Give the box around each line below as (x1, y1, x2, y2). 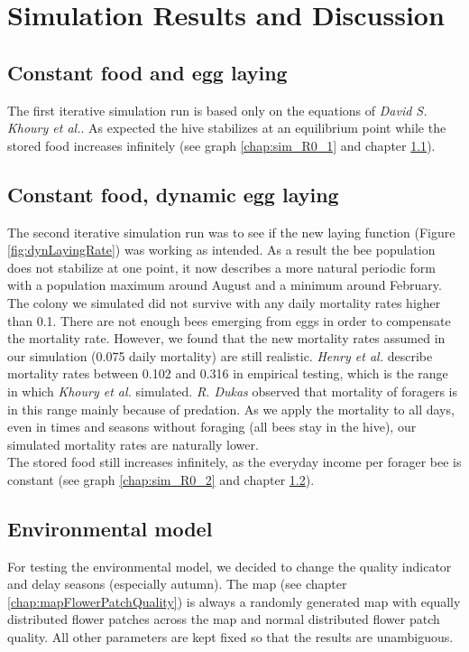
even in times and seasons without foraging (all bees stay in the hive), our (7, 417, 417, 436)
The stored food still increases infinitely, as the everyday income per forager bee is (7, 452, 462, 471)
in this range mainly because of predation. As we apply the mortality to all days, (7, 399, 455, 418)
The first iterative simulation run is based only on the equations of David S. (7, 100, 428, 119)
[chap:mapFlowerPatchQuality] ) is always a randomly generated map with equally (7, 591, 461, 610)
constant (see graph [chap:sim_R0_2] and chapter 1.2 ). (7, 470, 315, 489)
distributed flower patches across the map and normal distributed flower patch (7, 610, 440, 629)
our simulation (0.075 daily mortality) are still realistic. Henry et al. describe (7, 346, 433, 365)
